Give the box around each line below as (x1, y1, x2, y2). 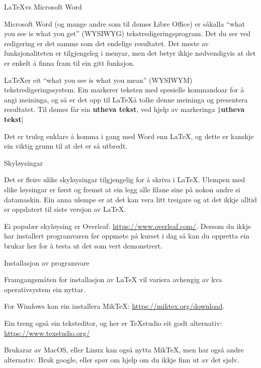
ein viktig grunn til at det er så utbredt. (4, 141, 128, 151)
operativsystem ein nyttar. (4, 284, 85, 294)
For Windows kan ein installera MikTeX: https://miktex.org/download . (4, 301, 225, 311)
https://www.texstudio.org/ (4, 327, 90, 338)
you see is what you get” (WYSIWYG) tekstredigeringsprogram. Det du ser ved (4, 28, 251, 39)
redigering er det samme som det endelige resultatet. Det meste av (4, 38, 209, 48)
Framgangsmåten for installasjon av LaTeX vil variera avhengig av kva (4, 274, 222, 285)
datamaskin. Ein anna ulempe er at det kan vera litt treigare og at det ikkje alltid (4, 194, 257, 204)
